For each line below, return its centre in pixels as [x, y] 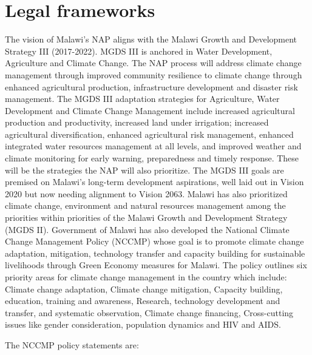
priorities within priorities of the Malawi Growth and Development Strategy [146, 218]
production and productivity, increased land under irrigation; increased [137, 122]
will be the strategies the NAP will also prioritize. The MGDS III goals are [144, 170]
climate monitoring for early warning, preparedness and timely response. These [152, 158]
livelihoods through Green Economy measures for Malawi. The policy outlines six [156, 265]
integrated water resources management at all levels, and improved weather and [153, 146]
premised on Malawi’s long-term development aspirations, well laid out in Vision [154, 182]
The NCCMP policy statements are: [72, 344]
